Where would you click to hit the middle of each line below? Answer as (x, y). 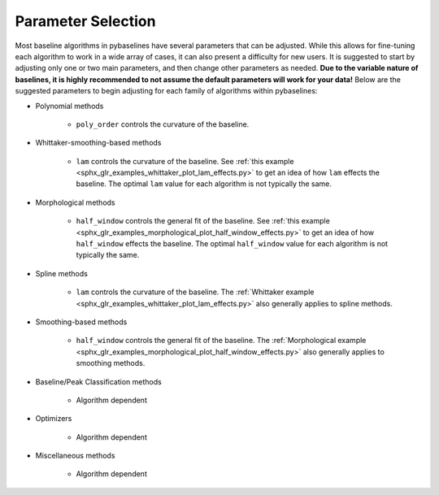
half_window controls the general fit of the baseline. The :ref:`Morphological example (221, 341)
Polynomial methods (70, 106)
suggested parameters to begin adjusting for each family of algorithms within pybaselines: (166, 91)
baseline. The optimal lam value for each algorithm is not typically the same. (204, 184)
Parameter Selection (85, 21)
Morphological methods (75, 202)
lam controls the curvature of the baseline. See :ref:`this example (185, 161)
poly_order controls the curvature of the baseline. (163, 124)
